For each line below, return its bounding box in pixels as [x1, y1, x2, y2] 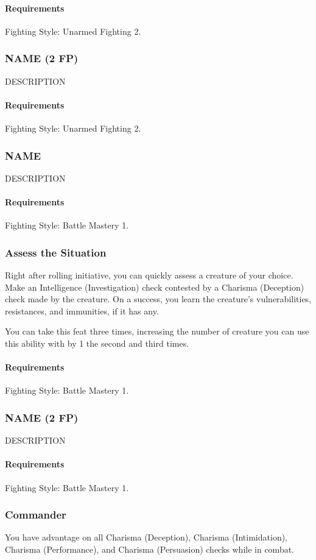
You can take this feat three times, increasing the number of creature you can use [5, 325, 309, 338]
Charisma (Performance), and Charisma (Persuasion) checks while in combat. [5, 542, 295, 555]
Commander [5, 507, 66, 522]
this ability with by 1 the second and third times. [5, 336, 189, 349]
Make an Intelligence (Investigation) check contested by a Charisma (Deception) [5, 280, 304, 293]
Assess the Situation [5, 244, 107, 260]
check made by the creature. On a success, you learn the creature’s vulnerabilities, [5, 292, 312, 305]
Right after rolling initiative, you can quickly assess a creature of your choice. [5, 269, 293, 282]
